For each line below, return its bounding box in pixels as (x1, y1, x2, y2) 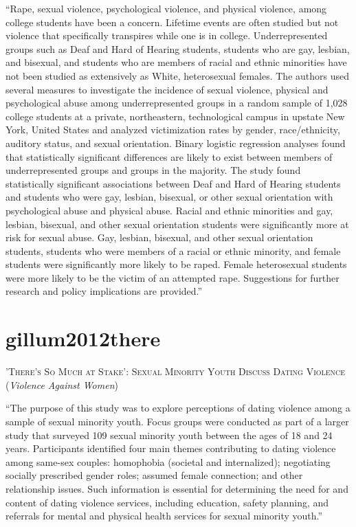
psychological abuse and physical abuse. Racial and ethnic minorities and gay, (5, 203, 333, 217)
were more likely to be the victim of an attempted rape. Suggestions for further (5, 270, 340, 284)
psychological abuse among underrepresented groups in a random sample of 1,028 (5, 96, 348, 110)
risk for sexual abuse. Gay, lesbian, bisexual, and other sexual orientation (5, 230, 313, 245)
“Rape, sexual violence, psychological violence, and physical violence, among (5, 1, 327, 15)
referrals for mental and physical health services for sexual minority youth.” (5, 508, 323, 523)
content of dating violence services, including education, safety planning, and (5, 495, 329, 509)
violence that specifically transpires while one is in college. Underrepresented (5, 28, 328, 43)
